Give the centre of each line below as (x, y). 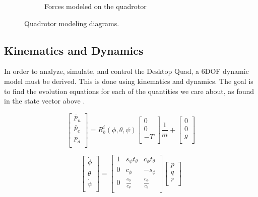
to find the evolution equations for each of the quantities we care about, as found (129, 91)
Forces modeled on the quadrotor (95, 6)
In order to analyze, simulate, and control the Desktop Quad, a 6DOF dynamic (126, 71)
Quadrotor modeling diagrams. (72, 23)
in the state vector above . (45, 101)
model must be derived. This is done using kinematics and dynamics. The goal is (129, 81)
